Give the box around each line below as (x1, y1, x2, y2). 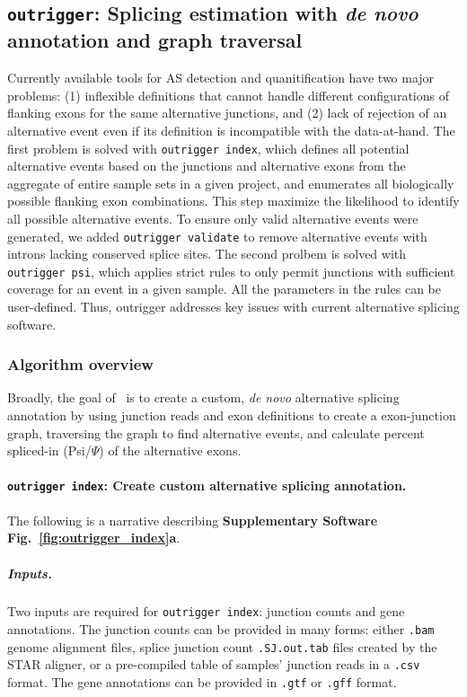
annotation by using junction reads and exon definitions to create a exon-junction (7, 406, 456, 425)
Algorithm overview (7, 353, 154, 375)
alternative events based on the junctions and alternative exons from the (7, 156, 406, 175)
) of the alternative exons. (99, 441, 242, 460)
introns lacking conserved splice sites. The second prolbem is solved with (7, 244, 407, 263)
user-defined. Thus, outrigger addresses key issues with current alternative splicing (7, 297, 460, 316)
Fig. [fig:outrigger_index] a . (7, 528, 181, 547)
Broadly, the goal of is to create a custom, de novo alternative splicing (7, 388, 400, 407)
